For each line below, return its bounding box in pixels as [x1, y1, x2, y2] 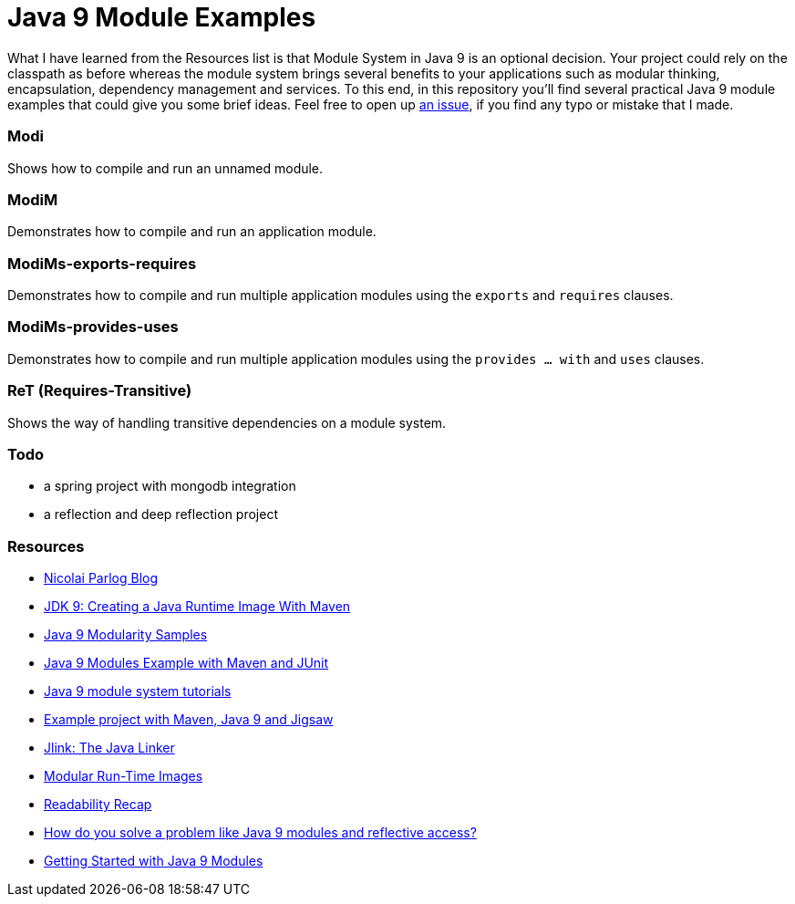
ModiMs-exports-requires [7, 254, 197, 273]
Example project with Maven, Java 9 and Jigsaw [44, 712, 334, 727]
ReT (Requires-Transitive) [7, 381, 192, 400]
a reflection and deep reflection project [44, 506, 278, 523]
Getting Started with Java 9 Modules [44, 853, 263, 868]
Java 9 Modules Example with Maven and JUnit [44, 655, 329, 670]
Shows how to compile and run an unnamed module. [7, 160, 324, 176]
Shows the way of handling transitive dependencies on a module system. [7, 414, 447, 431]
